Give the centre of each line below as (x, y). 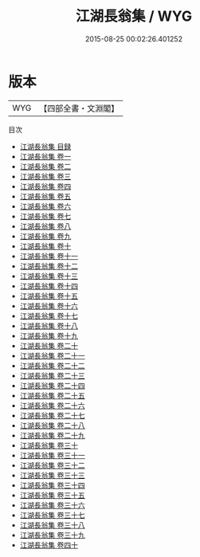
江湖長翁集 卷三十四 (52, 485)
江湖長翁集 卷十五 (49, 296)
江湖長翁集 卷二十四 (52, 385)
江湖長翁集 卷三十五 (52, 495)
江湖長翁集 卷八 (45, 226)
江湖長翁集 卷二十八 (52, 425)
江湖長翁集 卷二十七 (52, 415)
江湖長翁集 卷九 (45, 236)
